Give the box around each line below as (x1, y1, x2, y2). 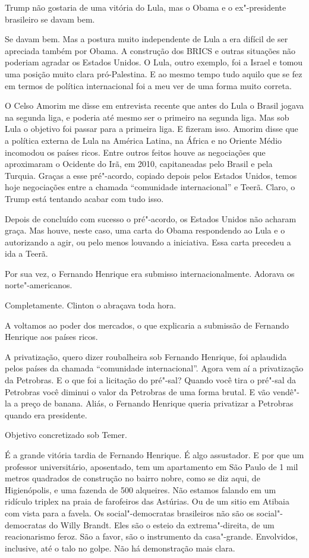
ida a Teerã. (5, 247, 48, 260)
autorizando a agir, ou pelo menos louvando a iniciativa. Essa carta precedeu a (5, 235, 291, 248)
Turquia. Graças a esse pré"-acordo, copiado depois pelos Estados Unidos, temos (5, 169, 297, 181)
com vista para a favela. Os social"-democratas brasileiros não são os (5, 506, 254, 519)
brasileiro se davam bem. (5, 12, 95, 25)
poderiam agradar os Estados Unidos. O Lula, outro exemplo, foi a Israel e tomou (5, 56, 303, 68)
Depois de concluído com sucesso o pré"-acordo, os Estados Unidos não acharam (5, 212, 297, 225)
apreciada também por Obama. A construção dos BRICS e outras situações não (5, 44, 295, 56)
